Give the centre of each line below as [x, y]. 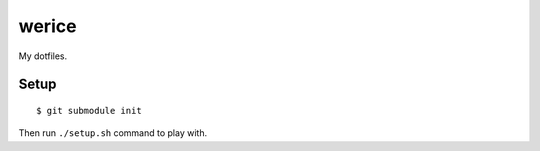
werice [47, 26]
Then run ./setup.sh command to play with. [113, 133]
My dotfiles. [43, 56]
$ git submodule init [89, 110]
